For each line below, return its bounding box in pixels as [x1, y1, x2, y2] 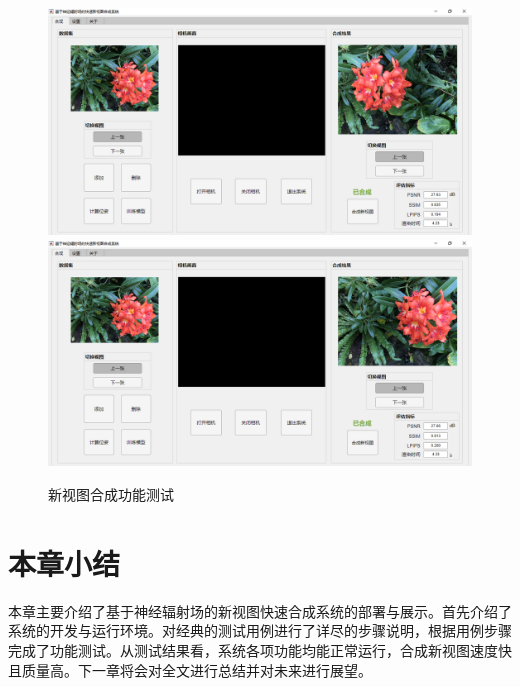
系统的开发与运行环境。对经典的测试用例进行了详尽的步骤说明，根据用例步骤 [8, 620, 512, 641]
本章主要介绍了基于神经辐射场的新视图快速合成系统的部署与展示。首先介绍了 [8, 600, 512, 621]
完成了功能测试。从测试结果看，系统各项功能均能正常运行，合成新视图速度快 [8, 639, 512, 660]
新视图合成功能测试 [48, 484, 174, 504]
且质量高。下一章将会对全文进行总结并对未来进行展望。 [8, 659, 372, 680]
